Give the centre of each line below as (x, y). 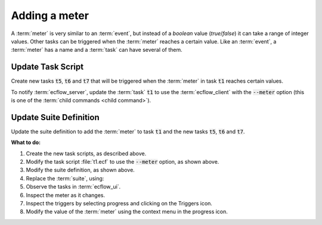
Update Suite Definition (55, 117)
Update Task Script (47, 67)
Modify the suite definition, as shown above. (80, 170)
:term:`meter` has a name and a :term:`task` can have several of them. (97, 50)
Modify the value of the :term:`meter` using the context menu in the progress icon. (127, 212)
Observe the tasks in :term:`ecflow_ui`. (73, 187)
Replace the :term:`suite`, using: (65, 178)
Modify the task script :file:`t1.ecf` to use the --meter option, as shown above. (123, 162)
